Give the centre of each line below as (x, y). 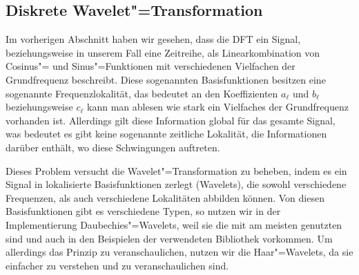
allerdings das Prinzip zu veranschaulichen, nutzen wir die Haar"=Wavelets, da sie (179, 252)
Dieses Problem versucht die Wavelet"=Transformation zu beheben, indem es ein (176, 170)
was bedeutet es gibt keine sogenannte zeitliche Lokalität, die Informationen (166, 134)
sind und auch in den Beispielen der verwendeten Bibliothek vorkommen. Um (169, 238)
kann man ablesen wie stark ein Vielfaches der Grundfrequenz (218, 107)
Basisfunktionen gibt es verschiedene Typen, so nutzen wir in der (143, 211)
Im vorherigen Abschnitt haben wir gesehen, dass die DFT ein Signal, (153, 39)
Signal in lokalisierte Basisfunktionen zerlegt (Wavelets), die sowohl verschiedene (176, 184)
